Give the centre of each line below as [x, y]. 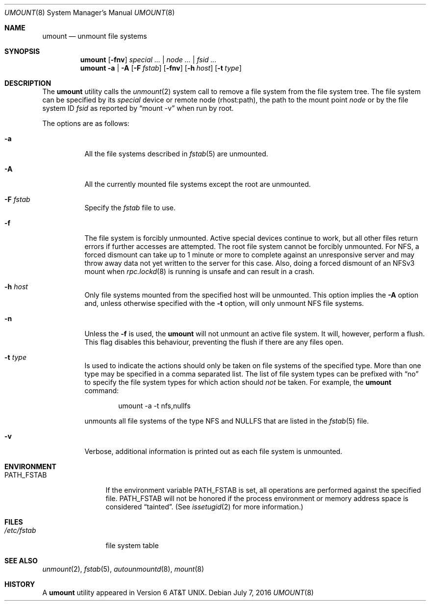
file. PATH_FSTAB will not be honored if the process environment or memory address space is [257, 498]
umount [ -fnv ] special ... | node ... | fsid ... [148, 60]
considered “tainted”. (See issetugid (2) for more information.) [204, 507]
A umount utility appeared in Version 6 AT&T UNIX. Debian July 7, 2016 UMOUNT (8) [178, 592]
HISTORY [20, 584]
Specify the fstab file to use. [130, 208]
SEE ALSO [21, 561]
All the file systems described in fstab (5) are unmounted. [176, 154]
